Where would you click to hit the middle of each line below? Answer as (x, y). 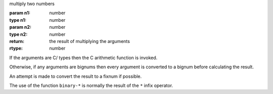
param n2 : (20, 27)
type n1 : (18, 20)
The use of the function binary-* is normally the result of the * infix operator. (91, 85)
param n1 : (20, 13)
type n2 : (18, 34)
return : (17, 41)
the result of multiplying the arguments (89, 41)
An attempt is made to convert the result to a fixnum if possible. (76, 76)
